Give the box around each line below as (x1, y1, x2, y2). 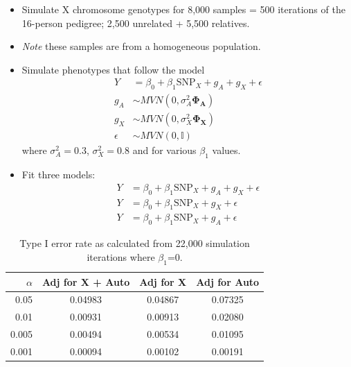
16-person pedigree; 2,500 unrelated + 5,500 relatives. (21, 15, 250, 30)
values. (212, 143, 241, 157)
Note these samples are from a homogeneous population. (21, 39, 261, 53)
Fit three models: (21, 167, 96, 182)
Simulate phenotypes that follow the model (21, 62, 205, 76)
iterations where (87, 249, 155, 264)
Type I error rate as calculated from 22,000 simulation (19, 236, 250, 250)
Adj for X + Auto (42, 274, 130, 289)
